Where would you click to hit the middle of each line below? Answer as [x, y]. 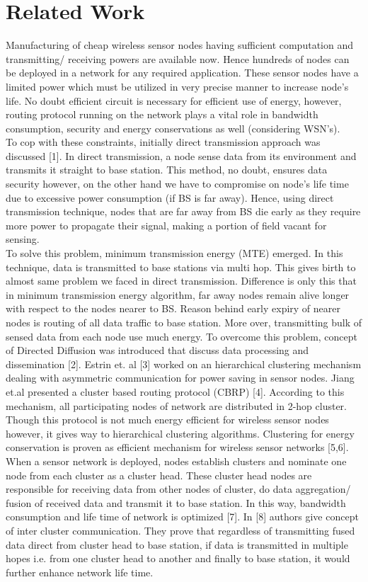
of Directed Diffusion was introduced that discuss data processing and [157, 350]
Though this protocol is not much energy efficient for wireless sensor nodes [167, 420]
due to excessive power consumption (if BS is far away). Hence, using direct [170, 197]
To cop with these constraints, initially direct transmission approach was [163, 142]
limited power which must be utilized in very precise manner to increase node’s [177, 86]
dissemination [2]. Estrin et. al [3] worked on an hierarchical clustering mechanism [184, 364]
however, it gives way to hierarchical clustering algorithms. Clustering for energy [180, 433]
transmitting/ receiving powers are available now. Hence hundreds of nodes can [178, 58]
